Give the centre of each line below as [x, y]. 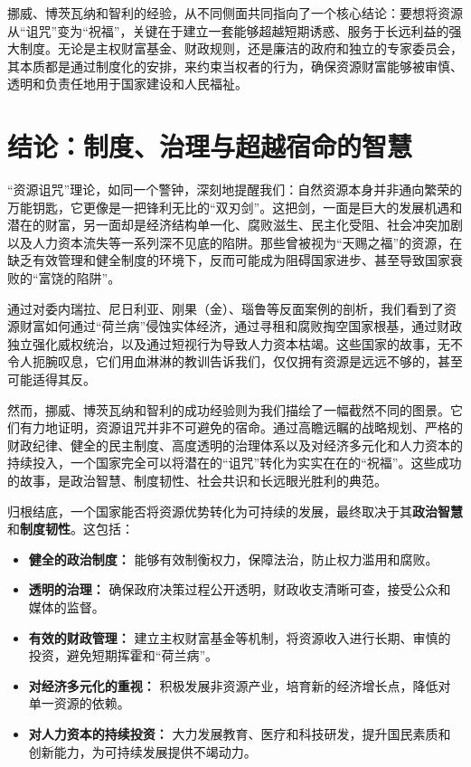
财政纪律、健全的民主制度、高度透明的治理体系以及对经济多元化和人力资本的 [235, 445]
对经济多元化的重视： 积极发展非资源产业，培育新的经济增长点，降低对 [240, 685]
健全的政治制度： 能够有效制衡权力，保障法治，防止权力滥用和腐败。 [233, 559]
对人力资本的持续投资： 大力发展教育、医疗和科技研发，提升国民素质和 [240, 733]
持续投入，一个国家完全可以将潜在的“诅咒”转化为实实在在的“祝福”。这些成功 [235, 463]
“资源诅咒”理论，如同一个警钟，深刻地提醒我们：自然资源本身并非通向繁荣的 [235, 189]
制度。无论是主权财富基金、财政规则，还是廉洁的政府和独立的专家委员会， [241, 48]
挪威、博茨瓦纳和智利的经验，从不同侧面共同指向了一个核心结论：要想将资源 [235, 13]
